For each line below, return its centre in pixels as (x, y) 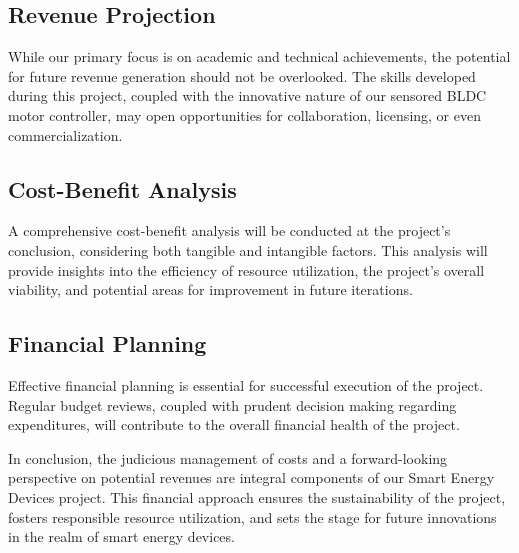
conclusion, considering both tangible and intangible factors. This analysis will (248, 249)
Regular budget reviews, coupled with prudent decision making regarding (232, 404)
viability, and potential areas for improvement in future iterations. (210, 289)
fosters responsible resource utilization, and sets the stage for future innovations (252, 516)
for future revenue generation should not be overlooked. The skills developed (242, 75)
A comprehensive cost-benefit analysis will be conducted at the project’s (229, 230)
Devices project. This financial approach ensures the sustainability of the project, (257, 496)
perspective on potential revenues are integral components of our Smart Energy (251, 477)
